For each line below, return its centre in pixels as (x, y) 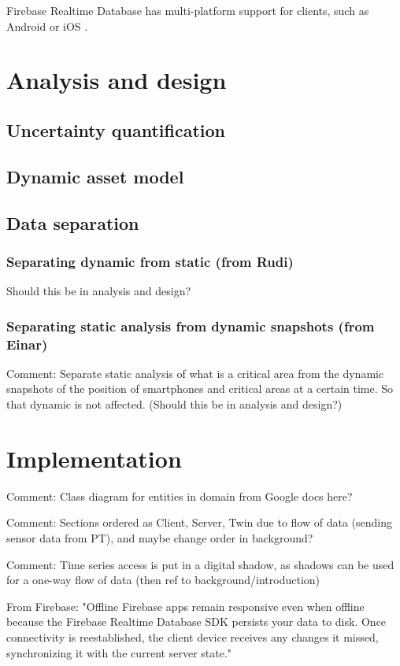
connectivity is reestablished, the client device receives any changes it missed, (193, 636)
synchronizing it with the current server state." (119, 652)
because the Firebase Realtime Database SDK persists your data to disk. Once (196, 622)
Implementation (94, 458)
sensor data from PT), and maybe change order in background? (160, 537)
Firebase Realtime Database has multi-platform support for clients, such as (188, 10)
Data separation (73, 222)
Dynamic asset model (95, 176)
